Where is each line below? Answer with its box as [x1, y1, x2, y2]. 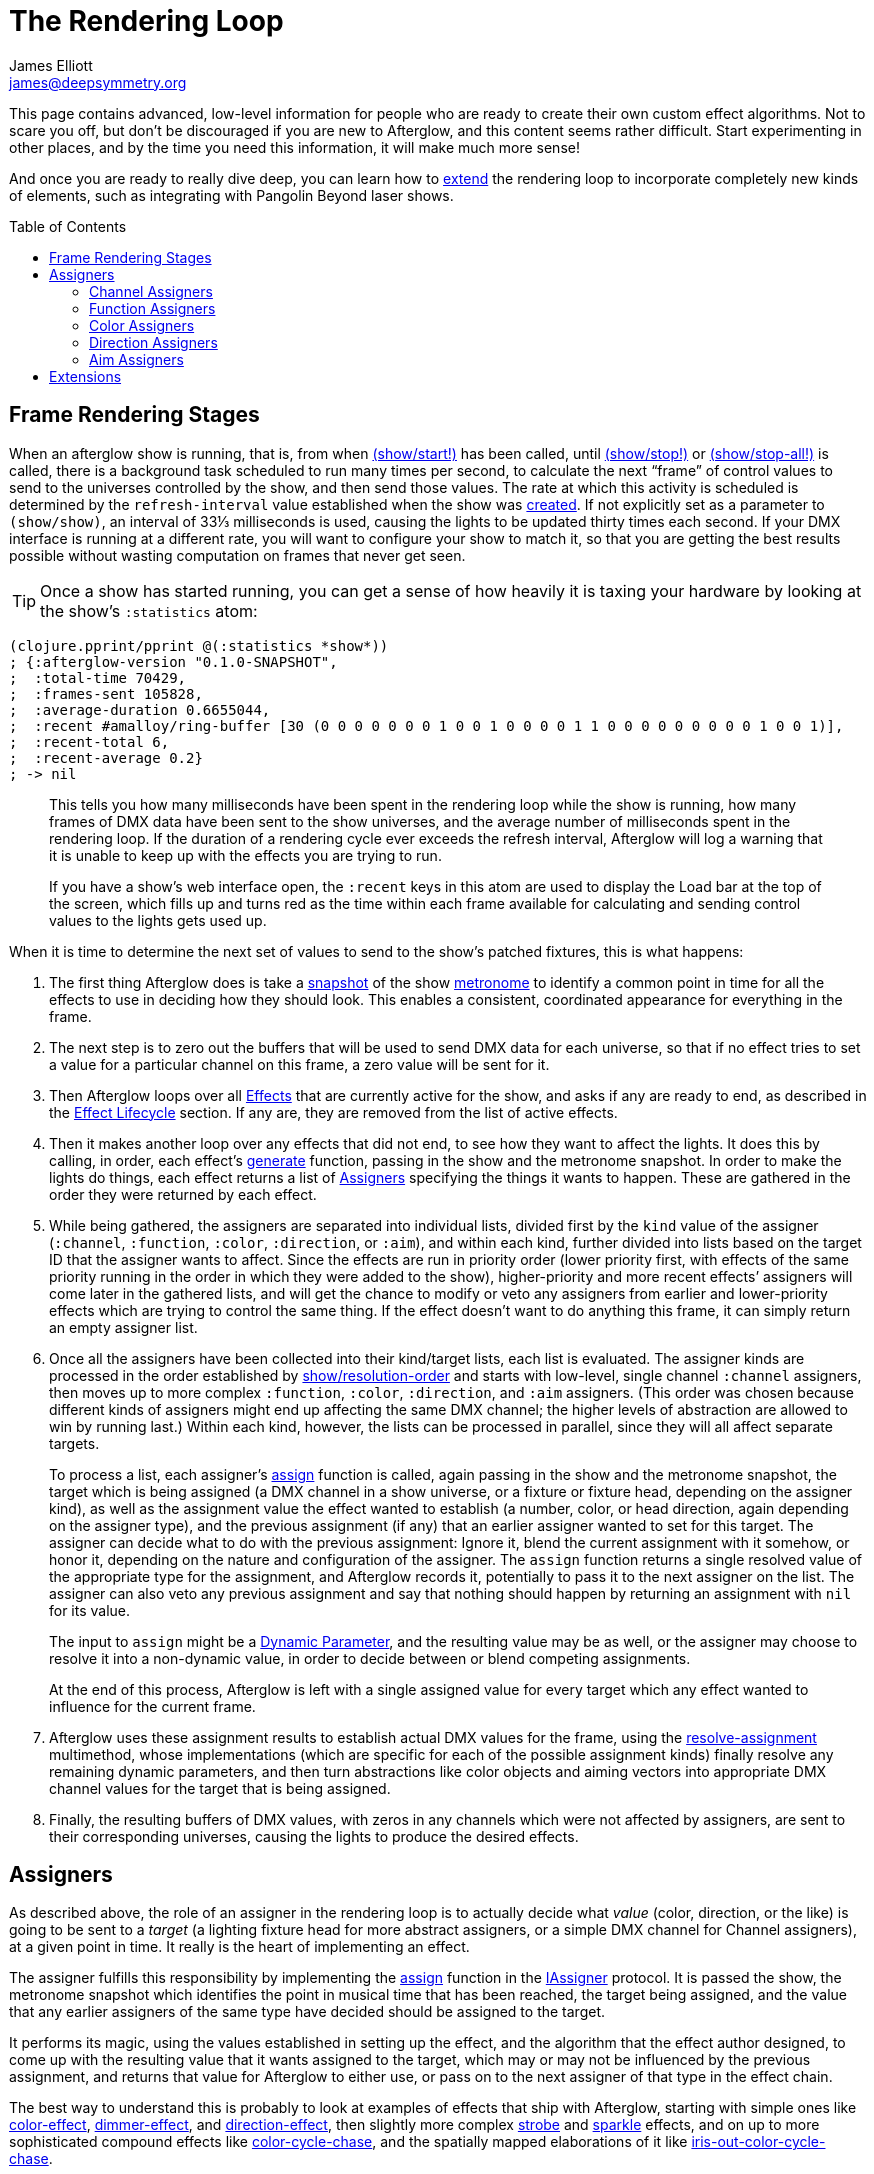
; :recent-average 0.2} [9, 749, 203, 766]
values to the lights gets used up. [49, 911, 267, 929]
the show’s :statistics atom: [40, 600, 258, 621]
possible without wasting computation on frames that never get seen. [9, 546, 466, 564]
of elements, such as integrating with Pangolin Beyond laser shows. [9, 186, 454, 204]
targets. [49, 1434, 100, 1452]
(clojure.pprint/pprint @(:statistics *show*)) [9, 637, 389, 654]
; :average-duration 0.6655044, [9, 701, 271, 718]
